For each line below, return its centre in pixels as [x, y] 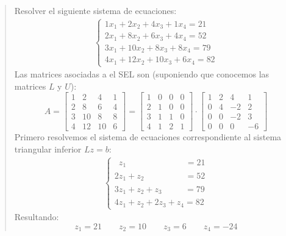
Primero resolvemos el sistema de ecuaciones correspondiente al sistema [148, 137]
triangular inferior [48, 148]
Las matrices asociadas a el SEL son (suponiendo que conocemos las [142, 74]
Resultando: [37, 217]
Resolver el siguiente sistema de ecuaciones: [95, 10]
